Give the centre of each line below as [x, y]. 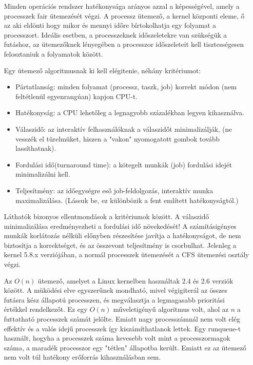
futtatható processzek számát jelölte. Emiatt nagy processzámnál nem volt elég [122, 319]
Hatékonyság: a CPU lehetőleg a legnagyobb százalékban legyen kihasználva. [130, 112]
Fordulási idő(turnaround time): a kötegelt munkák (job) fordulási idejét [124, 164]
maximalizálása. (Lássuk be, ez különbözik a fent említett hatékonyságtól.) [127, 200]
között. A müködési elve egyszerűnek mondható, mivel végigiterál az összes [116, 290]
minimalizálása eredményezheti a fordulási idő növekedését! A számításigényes [120, 226]
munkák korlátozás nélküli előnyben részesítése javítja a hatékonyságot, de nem [123, 235]
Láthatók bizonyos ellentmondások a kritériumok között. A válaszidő [107, 216]
